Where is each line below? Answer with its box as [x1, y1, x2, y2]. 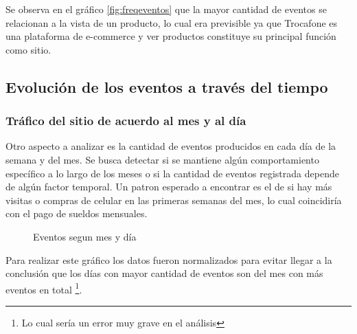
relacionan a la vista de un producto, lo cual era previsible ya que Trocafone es [5, 15, 338, 30]
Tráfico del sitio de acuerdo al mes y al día [5, 112, 246, 129]
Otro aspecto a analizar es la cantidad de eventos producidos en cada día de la [5, 139, 336, 153]
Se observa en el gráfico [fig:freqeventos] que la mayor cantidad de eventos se [5, 2, 327, 16]
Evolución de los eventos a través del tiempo [5, 76, 328, 97]
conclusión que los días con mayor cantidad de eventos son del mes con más [5, 266, 323, 280]
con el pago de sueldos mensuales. [5, 206, 148, 221]
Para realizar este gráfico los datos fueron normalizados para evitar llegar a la [5, 252, 332, 267]
